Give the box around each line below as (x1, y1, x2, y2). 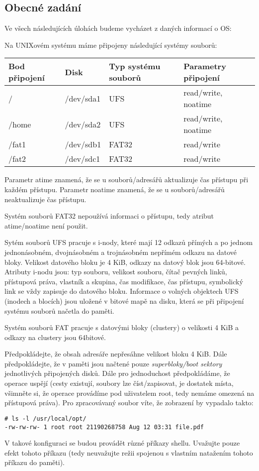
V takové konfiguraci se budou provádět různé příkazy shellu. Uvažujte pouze (4, 438, 240, 448)
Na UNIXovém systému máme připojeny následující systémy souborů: (4, 39, 217, 50)
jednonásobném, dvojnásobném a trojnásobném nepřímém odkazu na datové (4, 246, 237, 257)
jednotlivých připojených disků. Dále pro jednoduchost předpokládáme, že (4, 368, 230, 378)
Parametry (183, 60, 226, 72)
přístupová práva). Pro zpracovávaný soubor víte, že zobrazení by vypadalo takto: (4, 397, 254, 408)
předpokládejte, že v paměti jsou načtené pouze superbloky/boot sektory (4, 358, 222, 368)
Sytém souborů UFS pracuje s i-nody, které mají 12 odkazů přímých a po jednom (4, 237, 253, 247)
